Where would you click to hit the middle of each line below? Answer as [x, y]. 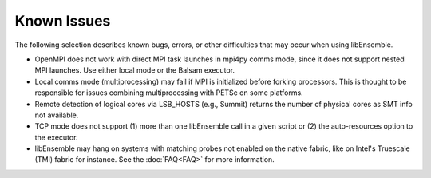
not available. [57, 115]
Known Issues [63, 21]
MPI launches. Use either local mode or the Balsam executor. [135, 70]
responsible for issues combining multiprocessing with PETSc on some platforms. [169, 93]
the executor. [56, 137]
